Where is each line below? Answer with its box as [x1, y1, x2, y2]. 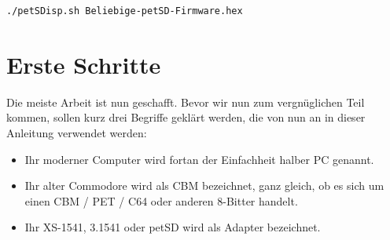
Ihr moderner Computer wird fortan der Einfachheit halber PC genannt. [24, 151, 374, 167]
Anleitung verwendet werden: [6, 124, 147, 140]
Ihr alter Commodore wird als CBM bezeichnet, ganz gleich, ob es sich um [24, 177, 384, 194]
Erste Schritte [6, 48, 161, 80]
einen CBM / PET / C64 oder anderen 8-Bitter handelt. [24, 192, 298, 209]
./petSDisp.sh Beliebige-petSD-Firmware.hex [6, 5, 243, 16]
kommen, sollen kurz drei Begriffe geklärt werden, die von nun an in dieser [6, 109, 366, 125]
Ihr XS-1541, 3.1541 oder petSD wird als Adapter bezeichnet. [24, 219, 321, 235]
